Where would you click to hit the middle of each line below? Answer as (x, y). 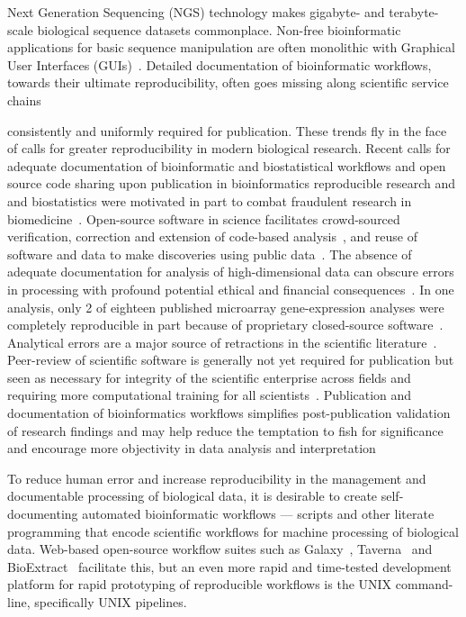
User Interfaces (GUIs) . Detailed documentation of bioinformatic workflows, (220, 64)
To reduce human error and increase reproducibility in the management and (217, 478)
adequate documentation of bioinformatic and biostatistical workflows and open (227, 165)
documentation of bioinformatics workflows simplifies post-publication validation (229, 413)
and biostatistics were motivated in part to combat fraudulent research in (210, 200)
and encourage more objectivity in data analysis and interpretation (192, 448)
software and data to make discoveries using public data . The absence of (210, 254)
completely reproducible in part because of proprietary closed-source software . (225, 325)
